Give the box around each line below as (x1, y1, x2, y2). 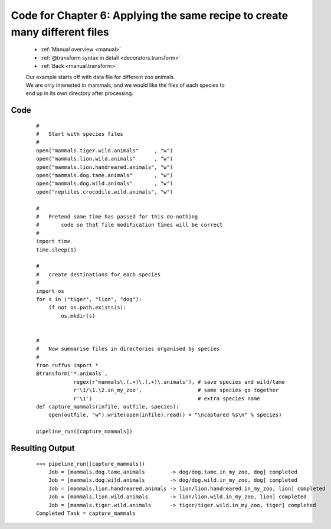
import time (36, 238, 71, 245)
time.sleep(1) (36, 246, 77, 253)
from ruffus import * (36, 362, 99, 369)
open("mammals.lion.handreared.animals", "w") (36, 164, 173, 171)
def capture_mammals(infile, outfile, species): (36, 403, 179, 410)
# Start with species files (36, 130, 124, 138)
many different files (11, 25, 109, 38)
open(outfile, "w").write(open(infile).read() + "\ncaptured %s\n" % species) (48, 412, 282, 419)
